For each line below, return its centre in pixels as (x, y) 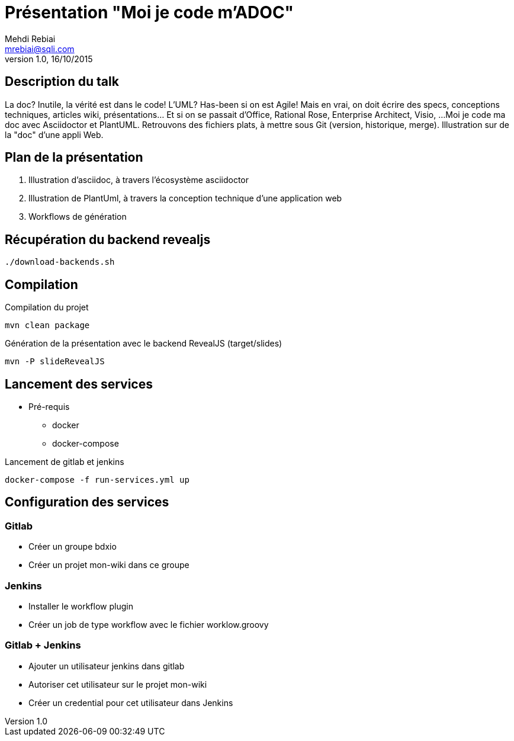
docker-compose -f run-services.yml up (97, 479)
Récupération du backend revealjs (108, 239)
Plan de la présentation (74, 158)
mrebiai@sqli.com (40, 49)
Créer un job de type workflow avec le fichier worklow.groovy (149, 624)
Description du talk (62, 82)
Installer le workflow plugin (81, 606)
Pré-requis (49, 406)
